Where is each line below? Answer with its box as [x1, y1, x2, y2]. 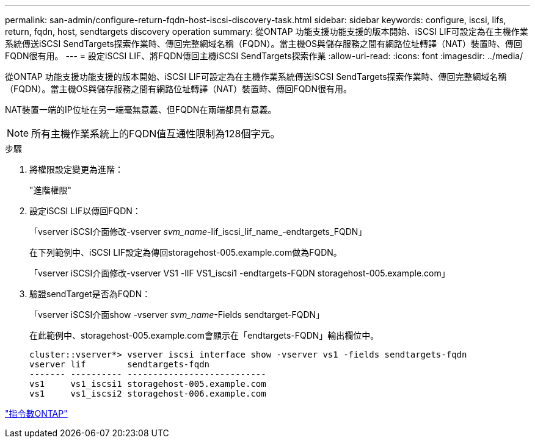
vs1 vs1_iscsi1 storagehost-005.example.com [29, 379, 266, 389]
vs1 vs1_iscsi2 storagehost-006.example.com [29, 389, 266, 398]
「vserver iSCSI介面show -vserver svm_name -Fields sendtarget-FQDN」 [29, 309, 325, 320]
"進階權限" [29, 185, 72, 195]
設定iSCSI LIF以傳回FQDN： [29, 206, 141, 216]
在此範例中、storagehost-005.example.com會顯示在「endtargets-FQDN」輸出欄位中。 [29, 330, 379, 340]
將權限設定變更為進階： [29, 164, 123, 175]
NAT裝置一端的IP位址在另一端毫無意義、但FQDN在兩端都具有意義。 [5, 104, 277, 115]
